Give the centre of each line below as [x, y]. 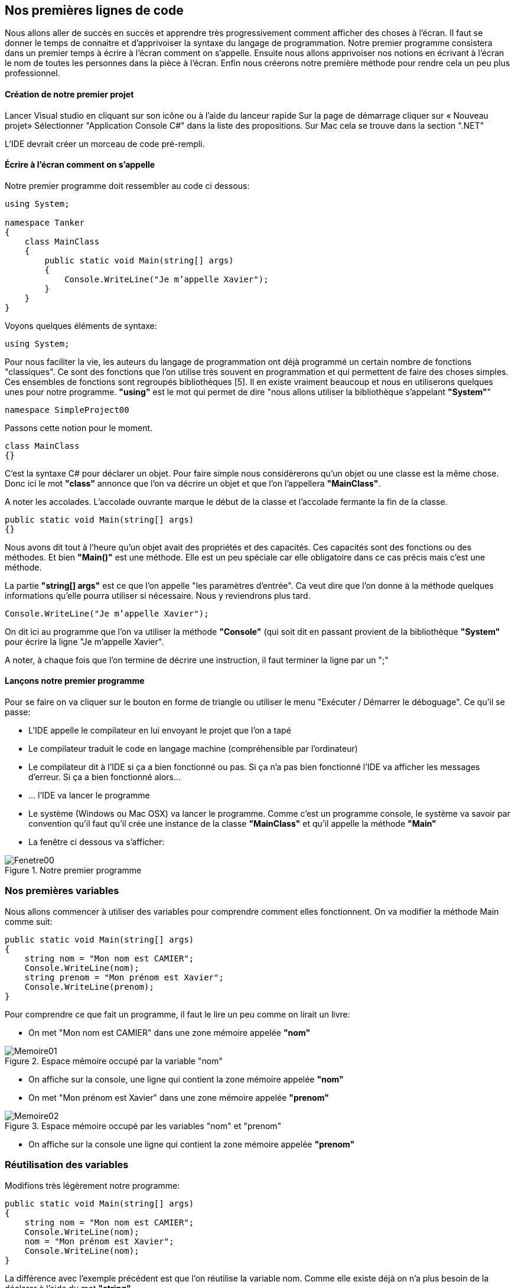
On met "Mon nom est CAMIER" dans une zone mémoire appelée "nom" [170, 1032]
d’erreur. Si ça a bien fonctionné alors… [105, 777]
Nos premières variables [62, 891]
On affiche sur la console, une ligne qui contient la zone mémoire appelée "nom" [186, 1079]
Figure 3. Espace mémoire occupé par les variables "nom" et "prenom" [143, 1126]
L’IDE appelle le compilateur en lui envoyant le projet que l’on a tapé [160, 731]
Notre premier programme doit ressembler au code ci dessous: [127, 185]
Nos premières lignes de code [94, 10]
